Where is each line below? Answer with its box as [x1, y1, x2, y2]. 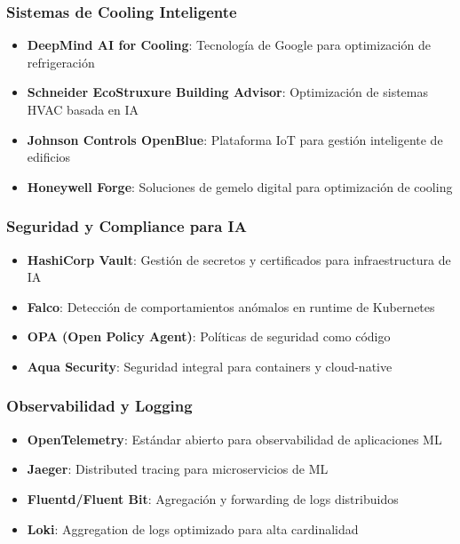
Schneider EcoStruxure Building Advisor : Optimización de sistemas [27, 83, 428, 101]
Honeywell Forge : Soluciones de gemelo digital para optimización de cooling [27, 177, 453, 196]
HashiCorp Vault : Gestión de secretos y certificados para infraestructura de [27, 250, 451, 268]
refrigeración [27, 52, 95, 71]
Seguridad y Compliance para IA [6, 215, 247, 237]
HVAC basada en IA [27, 100, 139, 118]
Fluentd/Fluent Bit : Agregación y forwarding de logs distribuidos [27, 489, 399, 508]
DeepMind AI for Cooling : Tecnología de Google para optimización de [27, 36, 431, 54]
